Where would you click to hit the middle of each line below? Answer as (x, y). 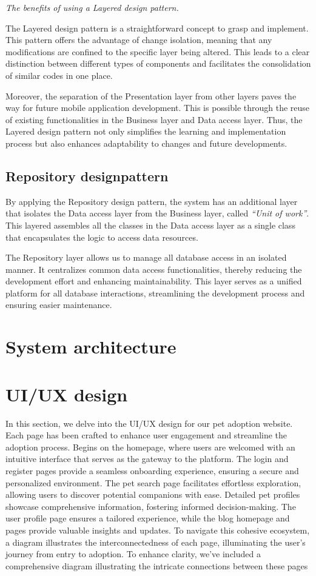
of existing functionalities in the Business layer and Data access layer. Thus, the (154, 119)
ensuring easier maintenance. (59, 305)
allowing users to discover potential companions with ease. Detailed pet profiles (153, 494)
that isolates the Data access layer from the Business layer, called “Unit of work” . (157, 213)
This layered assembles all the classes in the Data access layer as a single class (150, 225)
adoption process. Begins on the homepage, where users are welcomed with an (150, 447)
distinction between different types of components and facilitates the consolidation (158, 63)
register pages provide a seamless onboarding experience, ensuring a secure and (152, 470)
